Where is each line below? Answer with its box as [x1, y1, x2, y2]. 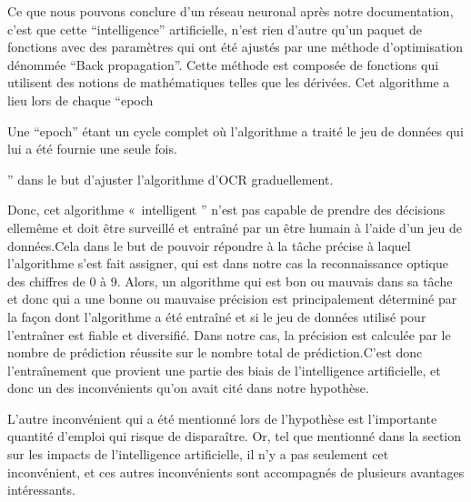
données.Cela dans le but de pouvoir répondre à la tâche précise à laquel [7, 236, 411, 255]
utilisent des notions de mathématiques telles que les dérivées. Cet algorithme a [7, 73, 450, 92]
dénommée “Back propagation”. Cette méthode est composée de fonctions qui [7, 55, 439, 74]
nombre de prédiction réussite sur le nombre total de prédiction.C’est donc [7, 343, 423, 362]
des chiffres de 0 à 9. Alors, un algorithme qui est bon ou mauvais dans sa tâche [7, 271, 453, 290]
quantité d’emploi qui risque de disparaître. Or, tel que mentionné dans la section [7, 427, 462, 446]
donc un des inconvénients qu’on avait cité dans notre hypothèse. [7, 378, 369, 397]
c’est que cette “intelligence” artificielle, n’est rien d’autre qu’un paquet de [7, 19, 423, 38]
